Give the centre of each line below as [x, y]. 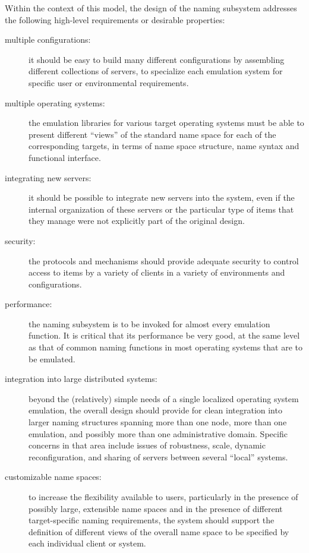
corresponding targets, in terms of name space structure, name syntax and [164, 146]
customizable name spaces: [53, 477]
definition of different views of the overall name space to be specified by [159, 531]
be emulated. [52, 358]
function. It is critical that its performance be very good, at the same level [164, 335]
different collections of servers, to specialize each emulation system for [156, 71]
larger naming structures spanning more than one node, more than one [158, 422]
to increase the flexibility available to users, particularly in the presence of [163, 497]
